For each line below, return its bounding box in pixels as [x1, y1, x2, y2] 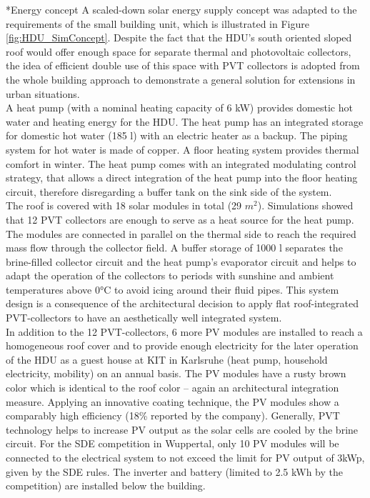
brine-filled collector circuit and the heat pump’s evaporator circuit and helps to [6, 254, 356, 269]
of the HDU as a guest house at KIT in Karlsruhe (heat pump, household [6, 352, 328, 367]
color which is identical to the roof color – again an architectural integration [6, 380, 339, 395]
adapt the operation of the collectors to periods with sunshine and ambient [6, 268, 334, 283]
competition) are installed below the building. [6, 478, 206, 493]
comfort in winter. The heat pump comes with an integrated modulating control [6, 156, 356, 171]
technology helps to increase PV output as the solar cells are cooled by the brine [6, 422, 359, 437]
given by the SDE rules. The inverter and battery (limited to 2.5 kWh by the [6, 464, 343, 479]
